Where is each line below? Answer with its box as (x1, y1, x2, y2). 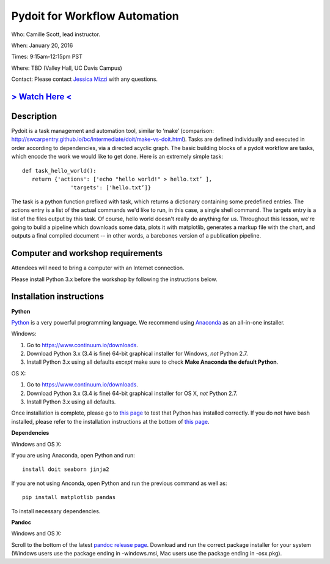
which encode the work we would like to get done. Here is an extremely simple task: (11, 153, 223, 160)
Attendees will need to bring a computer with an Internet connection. (11, 264, 185, 272)
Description (11, 111, 57, 121)
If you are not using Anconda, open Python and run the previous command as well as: (11, 479, 227, 487)
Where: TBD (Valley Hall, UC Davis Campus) (11, 64, 122, 72)
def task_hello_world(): (22, 167, 97, 174)
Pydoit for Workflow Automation (11, 9, 180, 23)
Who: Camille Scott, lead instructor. (11, 31, 101, 38)
